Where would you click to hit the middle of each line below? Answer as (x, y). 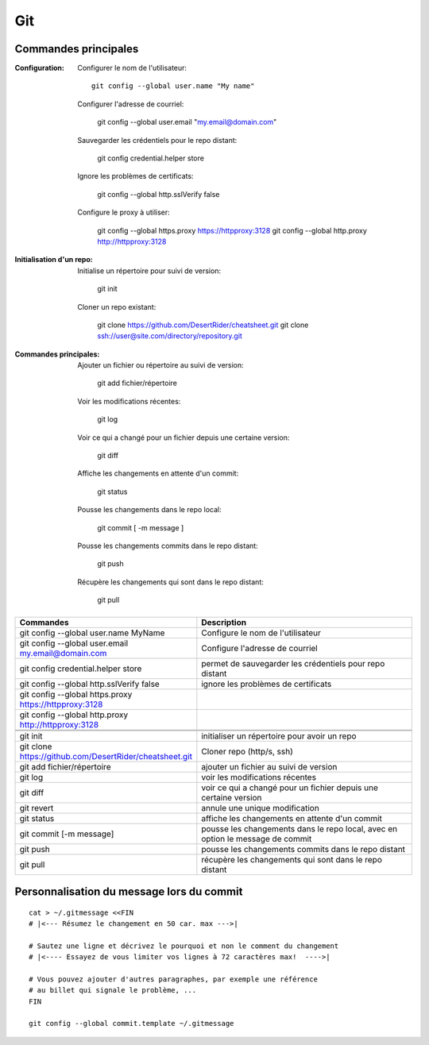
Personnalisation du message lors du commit (129, 891)
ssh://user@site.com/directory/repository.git (170, 336)
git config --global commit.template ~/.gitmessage (131, 1024)
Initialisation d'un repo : (54, 260)
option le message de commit (257, 839)
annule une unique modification (260, 808)
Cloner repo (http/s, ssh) (247, 751)
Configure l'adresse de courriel (259, 648)
